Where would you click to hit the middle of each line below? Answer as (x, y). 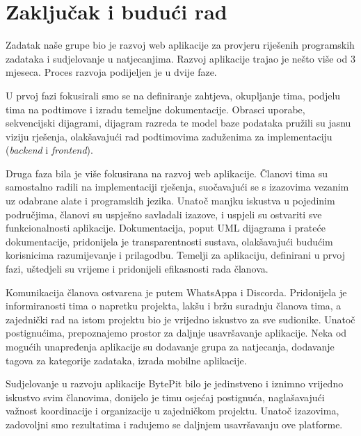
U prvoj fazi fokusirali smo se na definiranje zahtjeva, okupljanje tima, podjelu (173, 95)
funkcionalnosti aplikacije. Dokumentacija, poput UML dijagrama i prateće (166, 228)
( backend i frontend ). (49, 150)
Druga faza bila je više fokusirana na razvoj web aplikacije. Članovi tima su (167, 173)
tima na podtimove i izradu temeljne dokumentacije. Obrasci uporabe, (155, 109)
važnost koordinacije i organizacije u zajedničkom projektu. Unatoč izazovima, (173, 411)
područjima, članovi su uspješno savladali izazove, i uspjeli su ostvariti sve (164, 214)
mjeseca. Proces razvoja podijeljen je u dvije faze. (111, 72)
